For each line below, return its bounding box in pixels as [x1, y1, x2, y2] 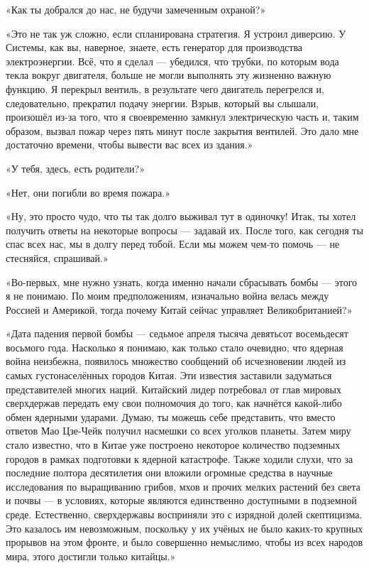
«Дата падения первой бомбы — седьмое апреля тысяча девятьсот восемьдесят [6, 326, 348, 341]
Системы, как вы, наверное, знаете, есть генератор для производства [6, 40, 303, 55]
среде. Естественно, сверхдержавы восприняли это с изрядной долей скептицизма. [6, 507, 363, 521]
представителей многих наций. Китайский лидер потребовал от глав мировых [6, 381, 341, 396]
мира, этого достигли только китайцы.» [6, 548, 176, 563]
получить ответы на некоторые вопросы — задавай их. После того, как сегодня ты [6, 222, 363, 237]
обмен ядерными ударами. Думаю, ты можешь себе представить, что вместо [6, 409, 336, 424]
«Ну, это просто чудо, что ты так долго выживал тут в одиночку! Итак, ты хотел [6, 209, 356, 224]
